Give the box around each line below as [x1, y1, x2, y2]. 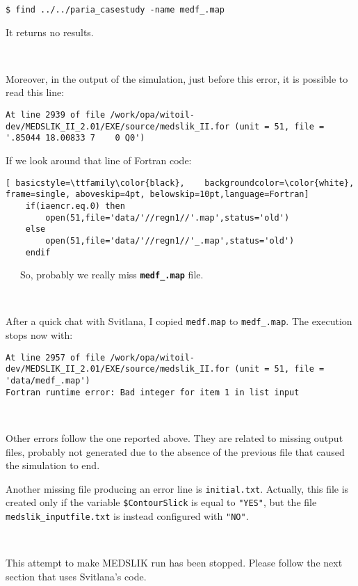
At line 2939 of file [6, 110, 106, 120]
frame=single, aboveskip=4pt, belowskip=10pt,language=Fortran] [6, 189, 309, 200]
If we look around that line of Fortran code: [6, 153, 192, 167]
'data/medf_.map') [6, 376, 90, 386]
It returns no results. [6, 24, 94, 39]
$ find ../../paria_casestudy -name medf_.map [6, 5, 225, 15]
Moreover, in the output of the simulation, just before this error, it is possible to [6, 71, 348, 86]
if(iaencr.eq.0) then [25, 200, 125, 211]
